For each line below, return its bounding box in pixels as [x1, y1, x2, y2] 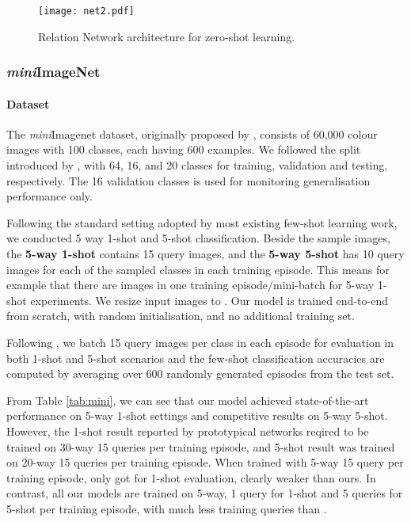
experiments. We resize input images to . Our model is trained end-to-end [30, 291, 388, 308]
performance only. [6, 188, 93, 204]
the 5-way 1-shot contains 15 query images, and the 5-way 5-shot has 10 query [6, 246, 405, 262]
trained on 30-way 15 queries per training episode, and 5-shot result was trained [6, 438, 395, 455]
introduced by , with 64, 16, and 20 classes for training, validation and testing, [6, 157, 388, 173]
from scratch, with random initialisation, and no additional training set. [6, 307, 355, 324]
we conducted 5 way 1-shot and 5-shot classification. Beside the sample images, [6, 230, 390, 246]
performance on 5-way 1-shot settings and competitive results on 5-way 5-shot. [6, 407, 388, 424]
